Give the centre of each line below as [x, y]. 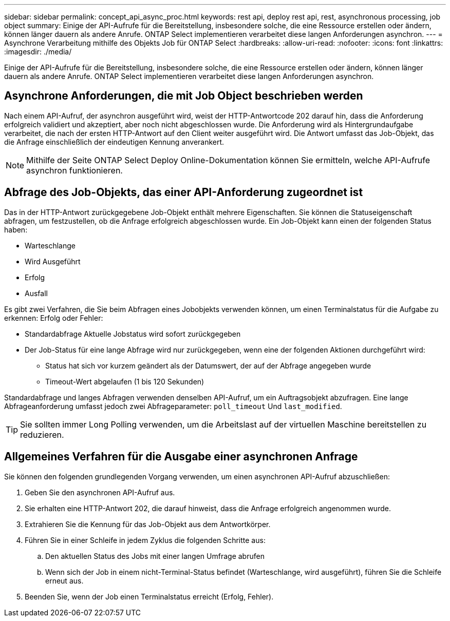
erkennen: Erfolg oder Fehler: [54, 318]
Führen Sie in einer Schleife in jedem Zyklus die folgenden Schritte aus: [145, 540]
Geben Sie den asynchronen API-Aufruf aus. [100, 492]
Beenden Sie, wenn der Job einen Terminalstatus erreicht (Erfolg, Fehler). [149, 596]
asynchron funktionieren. [74, 170]
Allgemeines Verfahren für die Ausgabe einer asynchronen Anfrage [181, 457]
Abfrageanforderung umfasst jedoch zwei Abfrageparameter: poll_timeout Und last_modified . [173, 406]
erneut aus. [64, 580]
